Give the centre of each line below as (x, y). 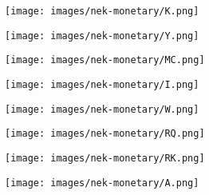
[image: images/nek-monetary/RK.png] (105, 158)
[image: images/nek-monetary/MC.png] (105, 60)
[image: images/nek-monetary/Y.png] (102, 36)
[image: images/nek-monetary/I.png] (102, 84)
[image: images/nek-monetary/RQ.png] (105, 134)
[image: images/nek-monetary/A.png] (102, 183)
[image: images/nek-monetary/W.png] (102, 109)
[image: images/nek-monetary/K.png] (102, 11)
